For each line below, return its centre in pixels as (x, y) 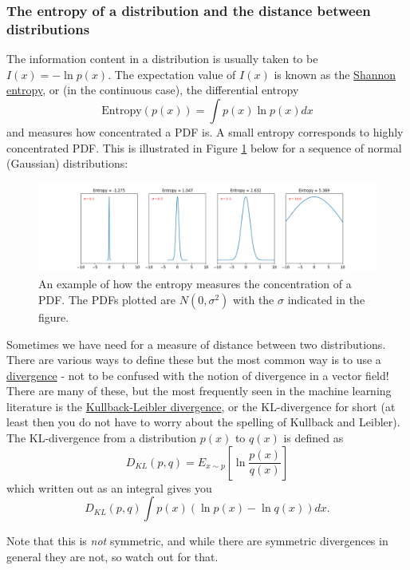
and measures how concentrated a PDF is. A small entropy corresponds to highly (205, 131)
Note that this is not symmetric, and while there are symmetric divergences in (197, 541)
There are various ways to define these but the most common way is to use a (194, 360)
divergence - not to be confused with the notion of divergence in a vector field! (198, 375)
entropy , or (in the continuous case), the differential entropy (153, 90)
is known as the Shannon (335, 74)
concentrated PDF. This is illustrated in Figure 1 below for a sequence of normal (204, 147)
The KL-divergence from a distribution (102, 438)
